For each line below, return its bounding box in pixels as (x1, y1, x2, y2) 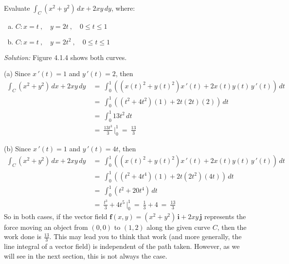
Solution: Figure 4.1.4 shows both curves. (4, 52, 127, 62)
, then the (217, 222, 247, 232)
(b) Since (4, 143, 31, 153)
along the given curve (146, 222, 210, 232)
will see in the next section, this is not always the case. (4, 250, 167, 261)
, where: (111, 3, 135, 13)
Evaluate (4, 3, 30, 13)
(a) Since (4, 68, 31, 79)
